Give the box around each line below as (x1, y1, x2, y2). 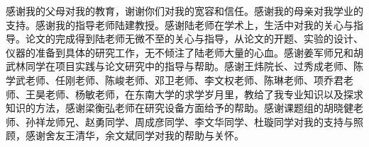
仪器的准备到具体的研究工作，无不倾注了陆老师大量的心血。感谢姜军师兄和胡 (6, 45, 363, 59)
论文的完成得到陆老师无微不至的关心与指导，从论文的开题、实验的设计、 (25, 31, 363, 46)
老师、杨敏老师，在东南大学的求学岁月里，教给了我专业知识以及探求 (45, 86, 363, 101)
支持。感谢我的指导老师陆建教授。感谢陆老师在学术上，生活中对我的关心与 (6, 17, 353, 32)
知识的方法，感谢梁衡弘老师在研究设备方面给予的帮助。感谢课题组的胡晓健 (6, 100, 353, 115)
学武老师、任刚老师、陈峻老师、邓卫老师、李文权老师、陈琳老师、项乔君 (6, 72, 343, 87)
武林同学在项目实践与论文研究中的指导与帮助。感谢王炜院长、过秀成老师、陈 (6, 59, 363, 73)
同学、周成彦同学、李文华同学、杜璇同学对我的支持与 (104, 114, 353, 129)
